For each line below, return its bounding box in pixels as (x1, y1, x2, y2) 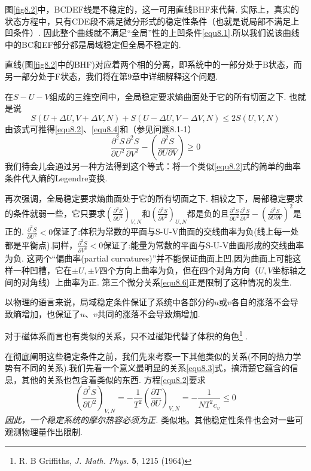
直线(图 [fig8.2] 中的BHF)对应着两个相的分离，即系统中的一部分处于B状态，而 (5, 58, 302, 71)
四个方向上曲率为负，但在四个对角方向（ (99, 263, 258, 276)
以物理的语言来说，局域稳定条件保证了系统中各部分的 (5, 296, 214, 308)
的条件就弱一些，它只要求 (5, 206, 105, 219)
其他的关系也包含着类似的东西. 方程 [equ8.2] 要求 (21, 373, 206, 385)
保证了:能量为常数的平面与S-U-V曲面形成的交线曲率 (103, 239, 304, 251)
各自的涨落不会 (231, 296, 290, 308)
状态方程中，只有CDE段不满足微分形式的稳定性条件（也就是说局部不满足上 (5, 14, 300, 27)
